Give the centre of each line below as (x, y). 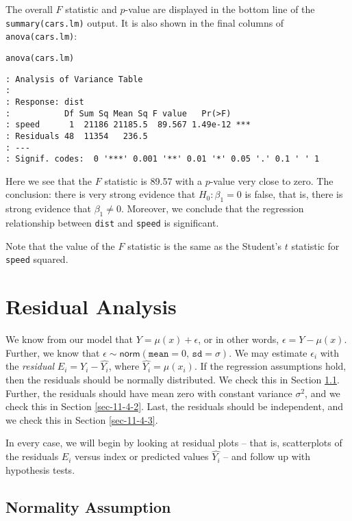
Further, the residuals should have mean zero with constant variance (149, 393)
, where (124, 366)
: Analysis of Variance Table (74, 79)
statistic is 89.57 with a (153, 180)
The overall (29, 9)
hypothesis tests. (40, 469)
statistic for (315, 245)
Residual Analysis (91, 306)
